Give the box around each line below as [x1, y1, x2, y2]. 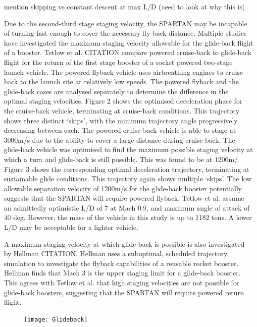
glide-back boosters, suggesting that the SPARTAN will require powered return [4, 287, 244, 297]
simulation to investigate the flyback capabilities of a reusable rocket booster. [4, 258, 239, 268]
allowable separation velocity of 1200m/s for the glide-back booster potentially [4, 183, 242, 193]
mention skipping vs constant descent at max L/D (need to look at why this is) [4, 1, 245, 11]
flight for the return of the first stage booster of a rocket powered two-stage [4, 56, 233, 67]
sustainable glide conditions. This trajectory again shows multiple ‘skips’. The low [4, 173, 252, 184]
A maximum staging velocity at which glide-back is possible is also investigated [4, 238, 245, 249]
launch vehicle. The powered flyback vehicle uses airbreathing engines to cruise [4, 66, 243, 77]
